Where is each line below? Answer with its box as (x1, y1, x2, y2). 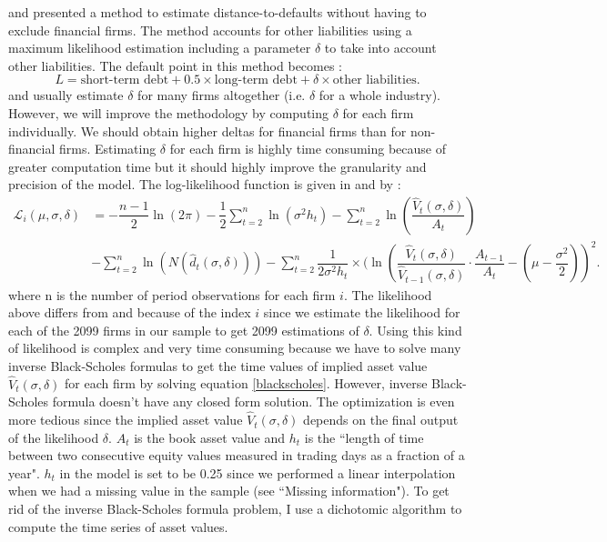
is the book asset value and (134, 427, 286, 447)
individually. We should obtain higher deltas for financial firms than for (8, 121, 407, 140)
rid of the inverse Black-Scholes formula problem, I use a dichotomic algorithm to (8, 499, 462, 518)
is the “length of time (304, 427, 424, 447)
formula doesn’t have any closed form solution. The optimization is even (52, 392, 455, 411)
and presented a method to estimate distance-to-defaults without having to (8, 3, 427, 21)
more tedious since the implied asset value (8, 410, 243, 429)
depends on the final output (303, 410, 459, 429)
